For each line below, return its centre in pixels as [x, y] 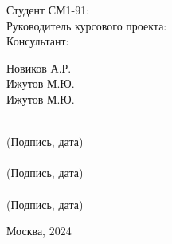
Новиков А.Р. [39, 67]
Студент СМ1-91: [48, 10]
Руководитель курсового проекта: [87, 25]
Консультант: [38, 41]
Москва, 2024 [39, 231]
